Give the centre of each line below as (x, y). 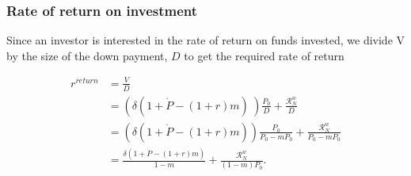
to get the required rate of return (264, 55)
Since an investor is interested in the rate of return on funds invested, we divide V (206, 40)
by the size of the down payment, (87, 55)
